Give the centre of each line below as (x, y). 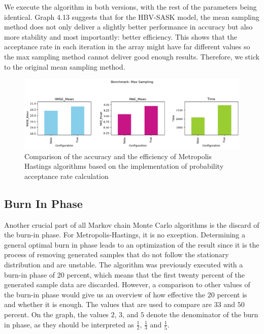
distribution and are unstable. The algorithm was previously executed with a (124, 264)
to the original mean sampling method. (65, 66)
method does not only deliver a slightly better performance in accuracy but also (128, 27)
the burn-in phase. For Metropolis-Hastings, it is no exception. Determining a (125, 235)
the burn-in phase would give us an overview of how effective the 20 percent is (126, 294)
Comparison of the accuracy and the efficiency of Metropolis (118, 156)
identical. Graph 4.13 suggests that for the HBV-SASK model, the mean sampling (132, 17)
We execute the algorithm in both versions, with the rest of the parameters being (130, 7)
